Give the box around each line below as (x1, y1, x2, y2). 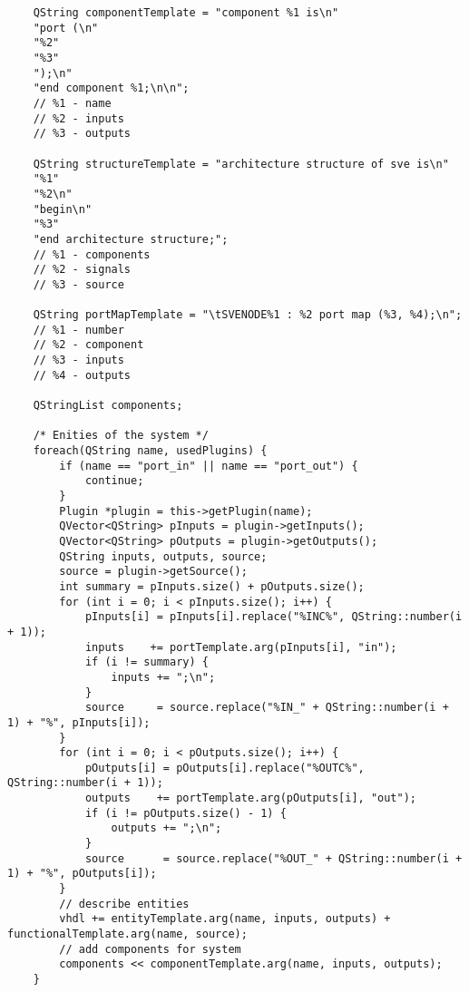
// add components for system (59, 942, 241, 956)
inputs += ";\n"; (111, 670, 216, 684)
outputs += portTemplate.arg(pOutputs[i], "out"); (84, 792, 417, 805)
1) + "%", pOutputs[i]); (7, 867, 157, 880)
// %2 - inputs (33, 112, 124, 125)
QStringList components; (33, 399, 183, 413)
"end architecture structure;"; (33, 232, 229, 246)
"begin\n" (33, 202, 93, 216)
